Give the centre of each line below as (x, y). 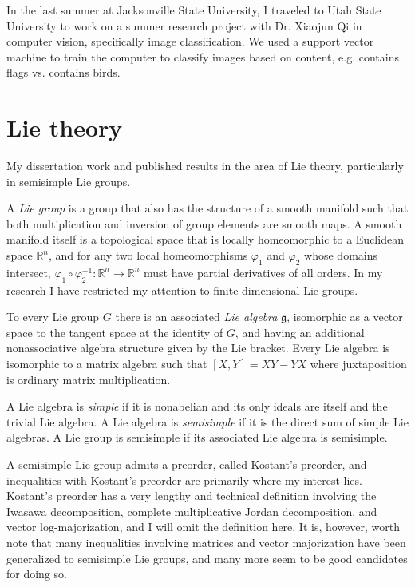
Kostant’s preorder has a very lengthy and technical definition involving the (192, 496)
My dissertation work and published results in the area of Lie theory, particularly (205, 166)
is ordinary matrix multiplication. (89, 379)
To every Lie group (53, 317)
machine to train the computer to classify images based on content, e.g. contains (203, 56)
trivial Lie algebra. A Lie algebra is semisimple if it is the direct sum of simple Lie (207, 421)
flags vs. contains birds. (63, 72)
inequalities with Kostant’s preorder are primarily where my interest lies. (184, 480)
